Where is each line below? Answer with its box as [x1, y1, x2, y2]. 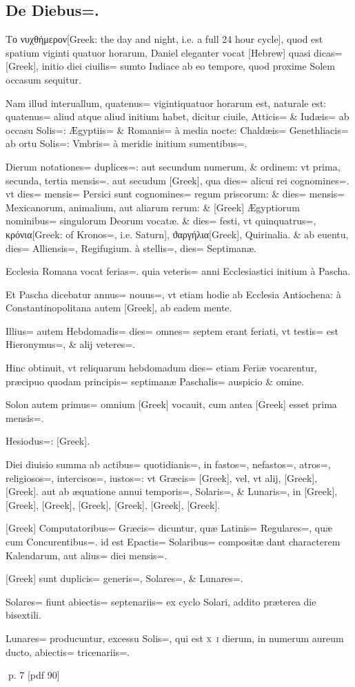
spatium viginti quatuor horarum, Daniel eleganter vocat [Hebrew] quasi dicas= [6, 45, 343, 59]
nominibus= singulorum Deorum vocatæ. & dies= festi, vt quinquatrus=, [6, 213, 316, 228]
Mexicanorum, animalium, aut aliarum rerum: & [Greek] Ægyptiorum [6, 200, 300, 214]
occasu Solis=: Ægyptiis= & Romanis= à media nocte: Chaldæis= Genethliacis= [6, 122, 349, 137]
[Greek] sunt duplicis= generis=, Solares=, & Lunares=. [6, 571, 243, 586]
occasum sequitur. [6, 72, 81, 86]
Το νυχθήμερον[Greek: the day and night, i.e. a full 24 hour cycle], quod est [6, 32, 323, 46]
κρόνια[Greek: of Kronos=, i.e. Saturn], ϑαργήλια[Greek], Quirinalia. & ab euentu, [6, 226, 349, 241]
